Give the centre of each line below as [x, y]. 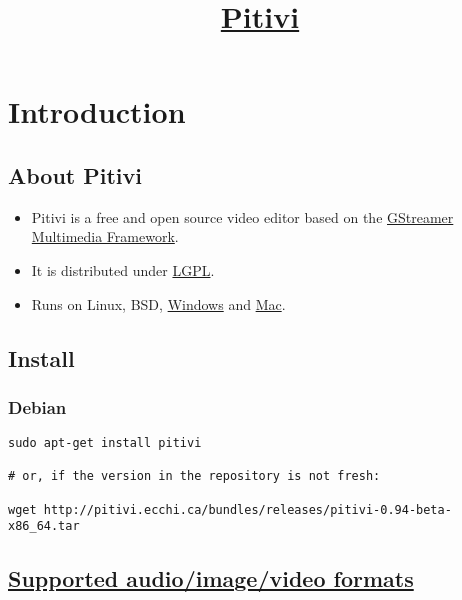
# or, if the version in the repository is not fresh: [194, 476]
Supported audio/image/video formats [211, 578]
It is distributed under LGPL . [123, 269]
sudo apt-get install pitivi [105, 443]
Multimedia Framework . [105, 236]
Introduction [97, 111]
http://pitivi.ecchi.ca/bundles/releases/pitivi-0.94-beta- [247, 509]
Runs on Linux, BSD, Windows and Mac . [158, 303]
